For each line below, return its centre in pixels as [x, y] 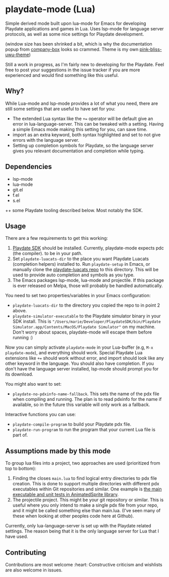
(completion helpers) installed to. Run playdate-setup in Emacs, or [81, 264]
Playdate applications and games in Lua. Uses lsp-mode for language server [84, 28]
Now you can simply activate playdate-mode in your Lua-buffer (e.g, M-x [79, 347]
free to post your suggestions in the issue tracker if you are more [73, 70]
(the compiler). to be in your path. [47, 254]
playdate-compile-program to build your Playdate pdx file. [72, 424]
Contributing [26, 552]
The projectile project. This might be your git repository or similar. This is [88, 500]
